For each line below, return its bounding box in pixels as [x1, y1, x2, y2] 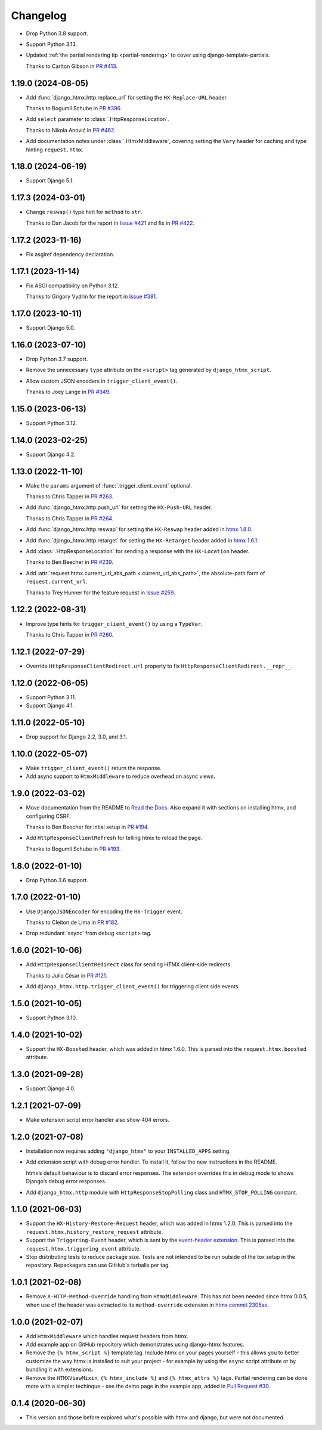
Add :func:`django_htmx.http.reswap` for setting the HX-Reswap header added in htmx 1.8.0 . [26, 526, 253, 533]
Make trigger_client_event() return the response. [26, 764, 162, 771]
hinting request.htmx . [26, 146, 83, 153]
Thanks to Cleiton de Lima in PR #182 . [26, 919, 119, 926]
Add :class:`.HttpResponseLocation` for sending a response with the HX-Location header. [26, 548, 250, 555]
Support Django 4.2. [26, 451, 76, 458]
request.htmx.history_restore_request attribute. [26, 1228, 163, 1235]
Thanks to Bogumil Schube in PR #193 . [26, 845, 121, 852]
